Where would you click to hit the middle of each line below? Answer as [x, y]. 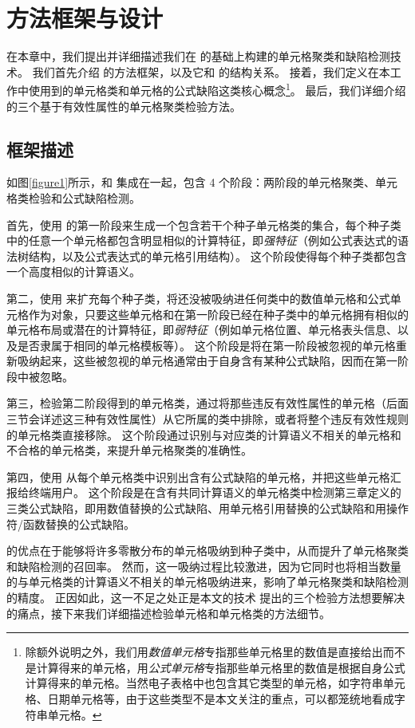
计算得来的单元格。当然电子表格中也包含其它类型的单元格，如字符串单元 [215, 683]
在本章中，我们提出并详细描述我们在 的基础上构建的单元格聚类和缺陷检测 [198, 56]
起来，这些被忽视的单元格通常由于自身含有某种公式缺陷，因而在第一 [218, 361]
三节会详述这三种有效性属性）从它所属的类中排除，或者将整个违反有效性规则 [207, 419]
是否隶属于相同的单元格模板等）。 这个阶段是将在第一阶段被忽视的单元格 [206, 345]
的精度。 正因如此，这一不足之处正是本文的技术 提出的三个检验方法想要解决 [206, 598]
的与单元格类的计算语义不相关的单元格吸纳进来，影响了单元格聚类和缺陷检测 [207, 582]
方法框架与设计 [85, 18]
